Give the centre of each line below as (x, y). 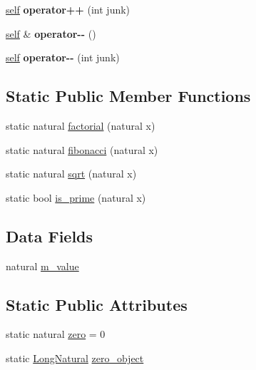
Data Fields (50, 236)
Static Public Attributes (97, 304)
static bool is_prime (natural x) (76, 197)
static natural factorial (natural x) (81, 125)
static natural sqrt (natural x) (71, 174)
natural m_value (42, 266)
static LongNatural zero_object (75, 358)
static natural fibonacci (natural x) (82, 149)
